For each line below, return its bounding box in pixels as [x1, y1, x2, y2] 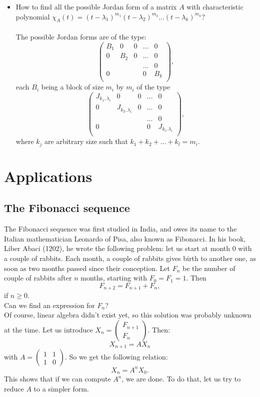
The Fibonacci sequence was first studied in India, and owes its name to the [4, 223, 237, 234]
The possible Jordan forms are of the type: [15, 31, 146, 41]
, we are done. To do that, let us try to [121, 373, 241, 384]
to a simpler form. [33, 383, 89, 394]
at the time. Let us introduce [4, 324, 93, 335]
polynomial [15, 11, 50, 21]
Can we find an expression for [4, 299, 95, 310]
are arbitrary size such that [44, 136, 128, 146]
